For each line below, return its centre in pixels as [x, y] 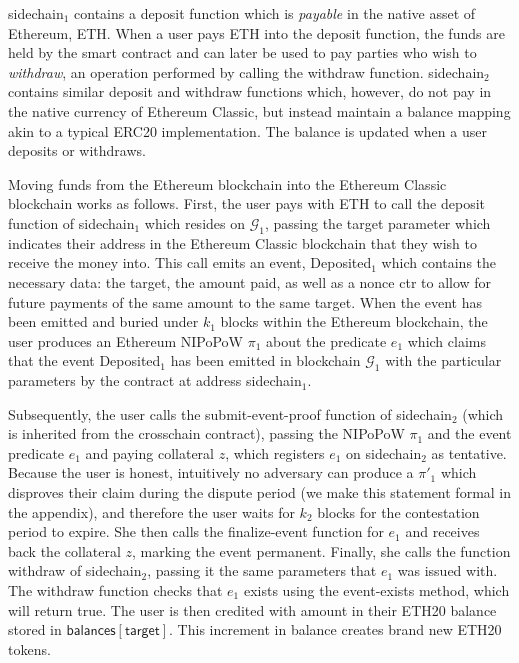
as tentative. [469, 452]
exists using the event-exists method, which [376, 590]
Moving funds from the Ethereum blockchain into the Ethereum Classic [227, 183]
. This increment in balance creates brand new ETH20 [335, 629]
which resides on [194, 222]
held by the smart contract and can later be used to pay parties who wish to [242, 52]
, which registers [275, 452]
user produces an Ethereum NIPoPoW [125, 340]
